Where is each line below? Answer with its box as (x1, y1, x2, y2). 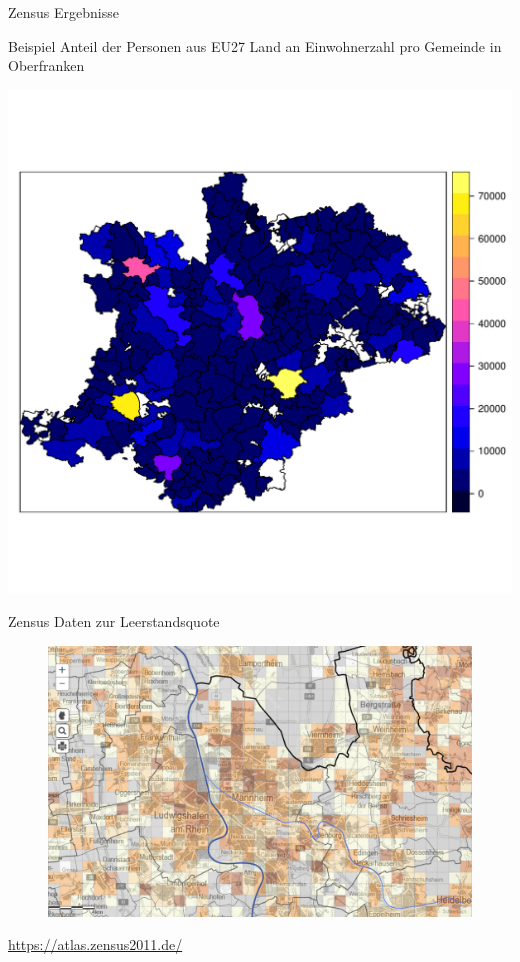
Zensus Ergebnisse (8, 2, 119, 22)
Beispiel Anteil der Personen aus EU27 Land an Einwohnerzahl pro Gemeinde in (8, 35, 502, 56)
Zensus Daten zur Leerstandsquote (8, 611, 220, 632)
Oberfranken (8, 55, 85, 76)
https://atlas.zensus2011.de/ (8, 934, 183, 955)
